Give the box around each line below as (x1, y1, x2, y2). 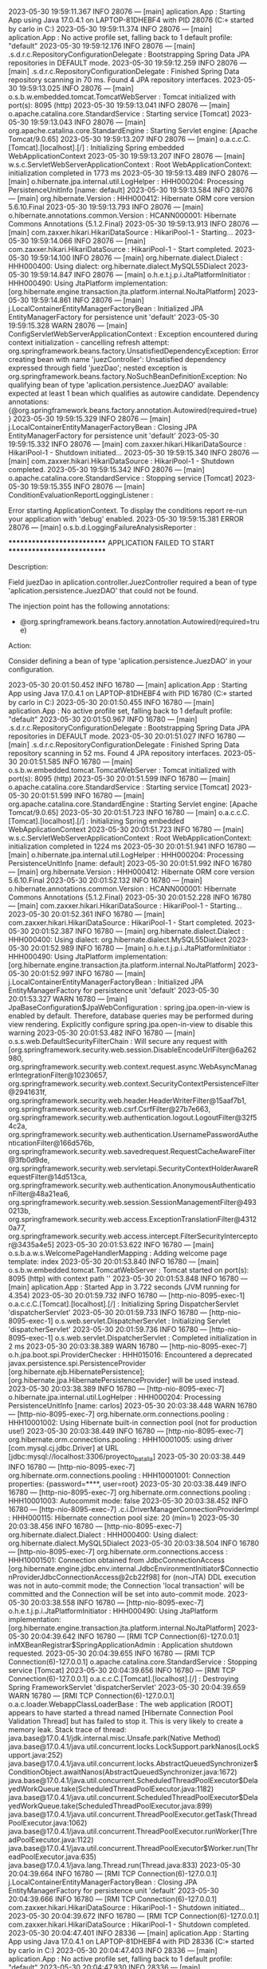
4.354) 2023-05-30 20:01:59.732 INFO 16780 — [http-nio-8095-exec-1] (8, 1291, 245, 1300)
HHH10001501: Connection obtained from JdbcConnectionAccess (8, 1555, 226, 1565)
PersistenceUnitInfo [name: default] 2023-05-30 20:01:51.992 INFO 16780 (8, 859, 253, 868)
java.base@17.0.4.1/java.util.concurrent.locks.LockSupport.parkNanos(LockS (8, 1742, 260, 1751)
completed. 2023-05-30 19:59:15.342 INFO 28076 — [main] (8, 465, 205, 474)
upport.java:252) (8, 1750, 64, 1759)
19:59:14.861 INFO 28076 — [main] (30, 295, 145, 305)
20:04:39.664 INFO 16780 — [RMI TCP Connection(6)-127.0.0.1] (8, 1869, 218, 1878)
